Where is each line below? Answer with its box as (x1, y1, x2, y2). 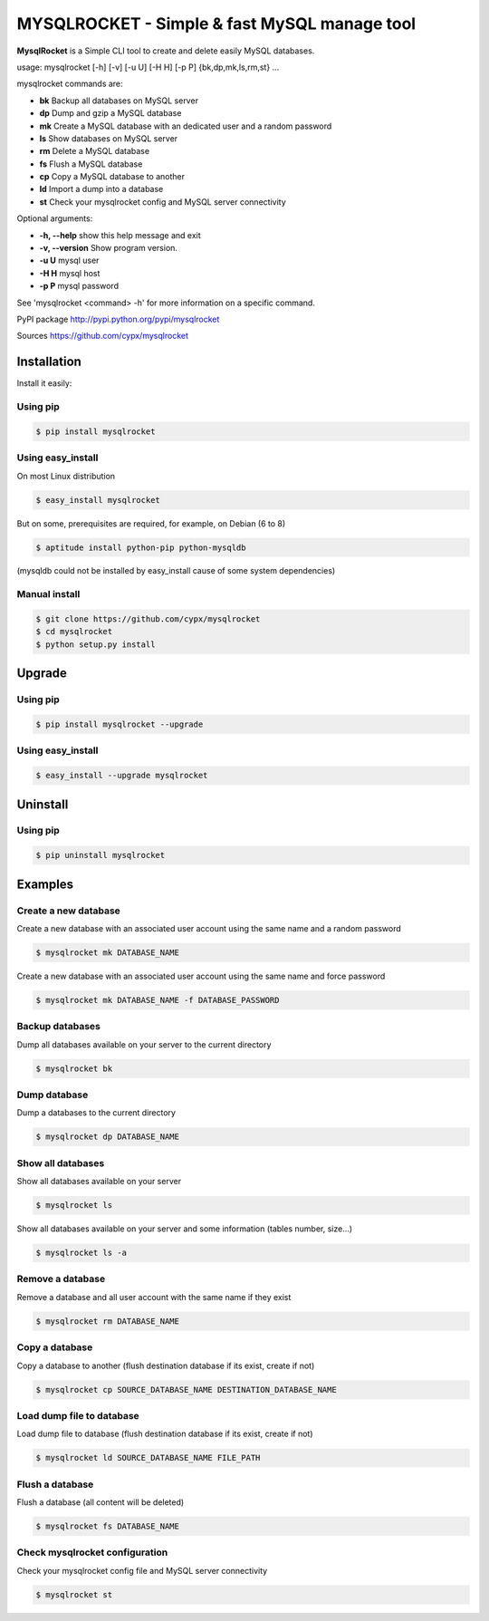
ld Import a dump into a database (39, 184, 164, 195)
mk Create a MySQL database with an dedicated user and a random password (39, 121, 332, 131)
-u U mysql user (39, 255, 100, 266)
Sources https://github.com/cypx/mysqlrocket (16, 331, 189, 342)
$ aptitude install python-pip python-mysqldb (35, 542, 246, 553)
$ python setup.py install (35, 639, 156, 650)
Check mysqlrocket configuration (16, 1546, 168, 1558)
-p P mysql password (39, 281, 120, 292)
